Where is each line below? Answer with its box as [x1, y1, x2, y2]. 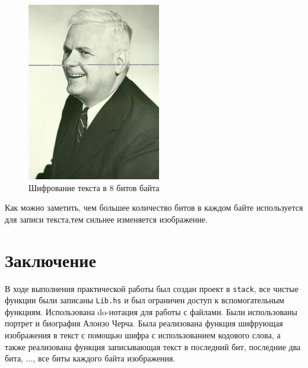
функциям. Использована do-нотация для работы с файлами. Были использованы [5, 305, 297, 318]
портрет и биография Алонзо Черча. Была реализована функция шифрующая [5, 317, 283, 329]
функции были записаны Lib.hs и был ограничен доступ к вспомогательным [5, 294, 284, 306]
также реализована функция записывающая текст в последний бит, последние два [5, 340, 301, 353]
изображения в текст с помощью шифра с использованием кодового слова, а [5, 329, 281, 341]
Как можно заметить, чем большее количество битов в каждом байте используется [5, 201, 303, 214]
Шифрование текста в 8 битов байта [28, 181, 160, 193]
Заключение [5, 248, 96, 272]
